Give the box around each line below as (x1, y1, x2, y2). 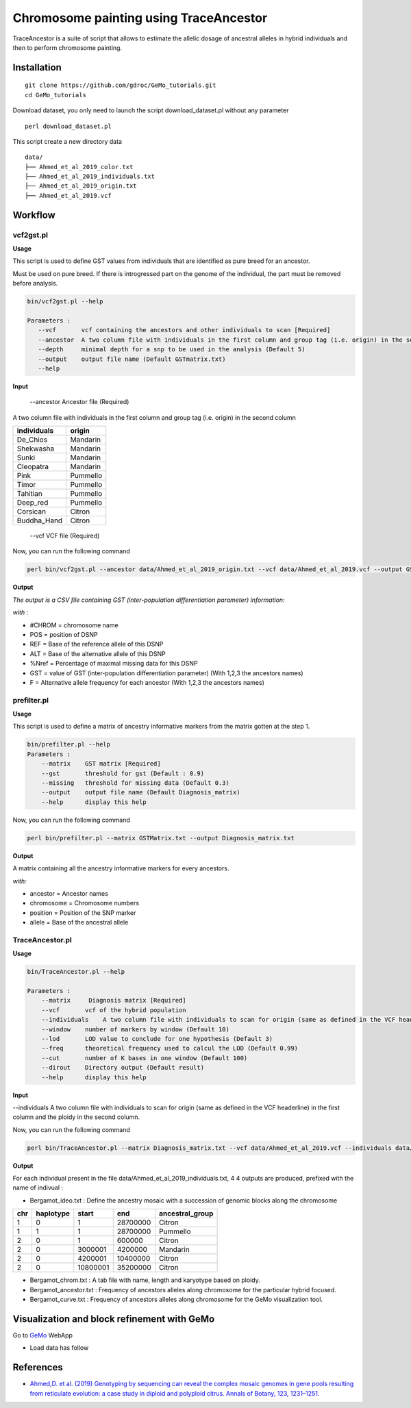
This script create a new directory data (12, 137, 123, 145)
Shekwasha (16, 444, 55, 453)
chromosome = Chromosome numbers (29, 899, 140, 907)
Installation (12, 62, 62, 73)
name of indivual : (12, 1183, 64, 1192)
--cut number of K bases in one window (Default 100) (41, 1054, 248, 1061)
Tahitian (16, 489, 42, 499)
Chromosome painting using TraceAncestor (12, 10, 268, 25)
